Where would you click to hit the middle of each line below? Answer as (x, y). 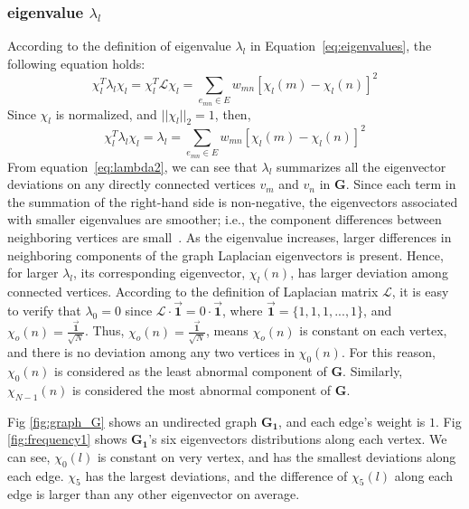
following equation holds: (76, 63)
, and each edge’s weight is (352, 421)
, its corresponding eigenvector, (159, 273)
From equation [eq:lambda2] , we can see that (132, 166)
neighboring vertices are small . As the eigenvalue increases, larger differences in (230, 237)
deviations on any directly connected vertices (131, 184)
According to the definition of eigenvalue (119, 46)
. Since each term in (401, 184)
